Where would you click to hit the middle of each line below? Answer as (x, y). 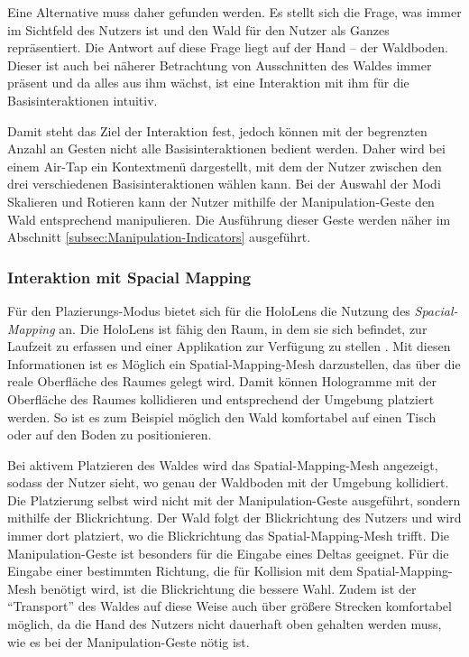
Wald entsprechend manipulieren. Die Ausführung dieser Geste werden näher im (229, 219)
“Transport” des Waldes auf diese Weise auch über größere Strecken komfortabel (230, 606)
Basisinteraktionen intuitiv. (83, 100)
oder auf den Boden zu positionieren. (110, 435)
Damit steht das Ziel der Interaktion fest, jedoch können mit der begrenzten (217, 130)
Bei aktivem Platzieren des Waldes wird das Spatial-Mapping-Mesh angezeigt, (223, 464)
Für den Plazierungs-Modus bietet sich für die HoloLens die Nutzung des (209, 310)
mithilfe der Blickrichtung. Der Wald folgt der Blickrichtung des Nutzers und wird (234, 518)
